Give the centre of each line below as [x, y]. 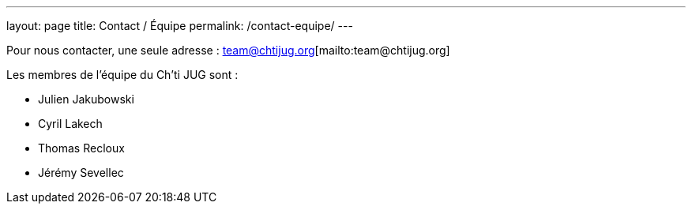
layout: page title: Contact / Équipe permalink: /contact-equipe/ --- [180, 26]
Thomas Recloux [81, 148]
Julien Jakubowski [86, 99]
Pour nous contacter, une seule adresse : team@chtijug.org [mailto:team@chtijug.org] [228, 50]
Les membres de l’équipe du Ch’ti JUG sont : [122, 75]
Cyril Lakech [70, 124]
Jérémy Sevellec [81, 172]
